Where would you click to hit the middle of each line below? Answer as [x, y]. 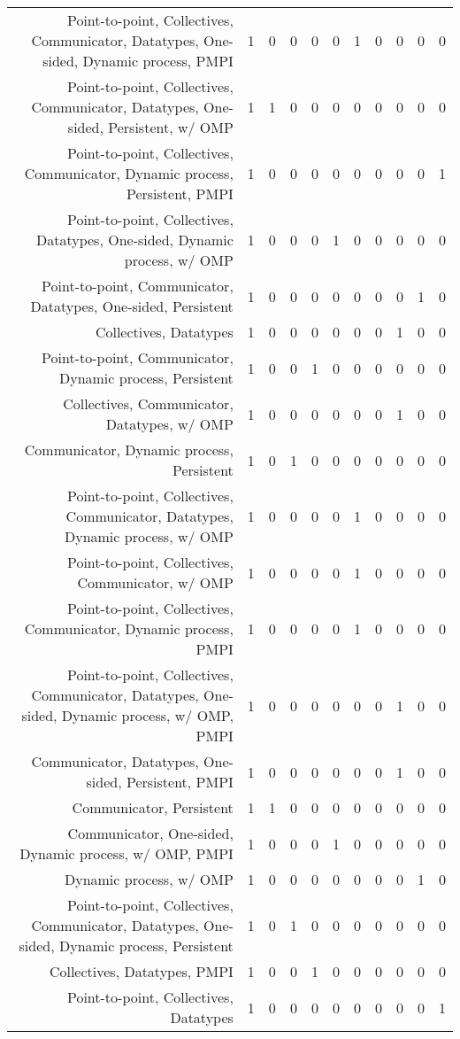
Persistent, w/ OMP [171, 127]
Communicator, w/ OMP [155, 582]
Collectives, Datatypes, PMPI [141, 971]
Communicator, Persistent [153, 807]
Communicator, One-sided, [150, 833]
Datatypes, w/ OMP [169, 424]
